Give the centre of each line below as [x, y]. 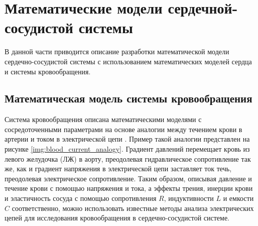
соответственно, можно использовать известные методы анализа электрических [133, 208]
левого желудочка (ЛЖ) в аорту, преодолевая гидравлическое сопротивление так [128, 158]
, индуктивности [189, 198]
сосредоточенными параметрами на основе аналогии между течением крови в [123, 129]
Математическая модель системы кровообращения [128, 98]
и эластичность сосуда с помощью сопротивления [81, 198]
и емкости [238, 198]
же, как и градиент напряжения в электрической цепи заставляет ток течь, [118, 168]
